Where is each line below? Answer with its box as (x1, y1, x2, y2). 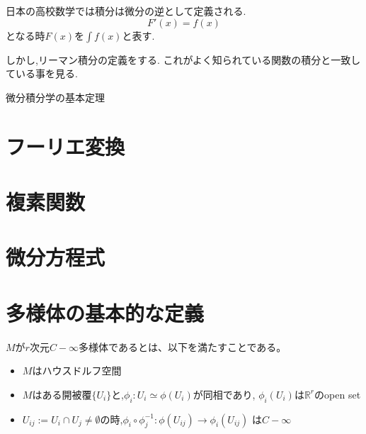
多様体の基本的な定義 (6, 298, 205, 327)
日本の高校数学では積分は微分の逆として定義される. (6, 4, 246, 18)
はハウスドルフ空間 (32, 363, 122, 378)
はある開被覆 (32, 386, 92, 401)
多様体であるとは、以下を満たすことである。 (79, 339, 287, 354)
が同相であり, (193, 386, 256, 401)
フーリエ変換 (6, 131, 125, 160)
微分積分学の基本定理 (6, 89, 105, 104)
